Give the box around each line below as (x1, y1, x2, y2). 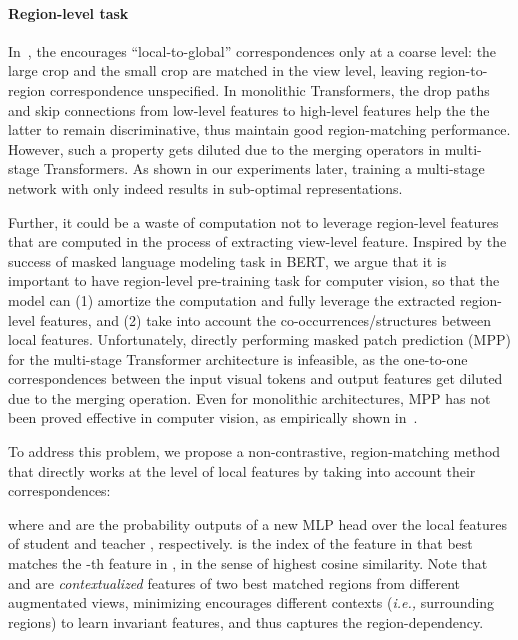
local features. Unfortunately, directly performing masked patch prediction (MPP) (8, 329, 511, 350)
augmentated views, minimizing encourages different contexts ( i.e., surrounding (8, 592, 495, 613)
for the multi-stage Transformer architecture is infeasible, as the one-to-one (8, 348, 468, 369)
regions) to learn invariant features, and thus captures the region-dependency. (8, 611, 484, 632)
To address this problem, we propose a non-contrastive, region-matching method (8, 441, 501, 462)
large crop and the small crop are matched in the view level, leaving (8, 60, 424, 81)
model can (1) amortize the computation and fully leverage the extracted (8, 289, 456, 310)
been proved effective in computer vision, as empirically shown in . (8, 407, 418, 428)
